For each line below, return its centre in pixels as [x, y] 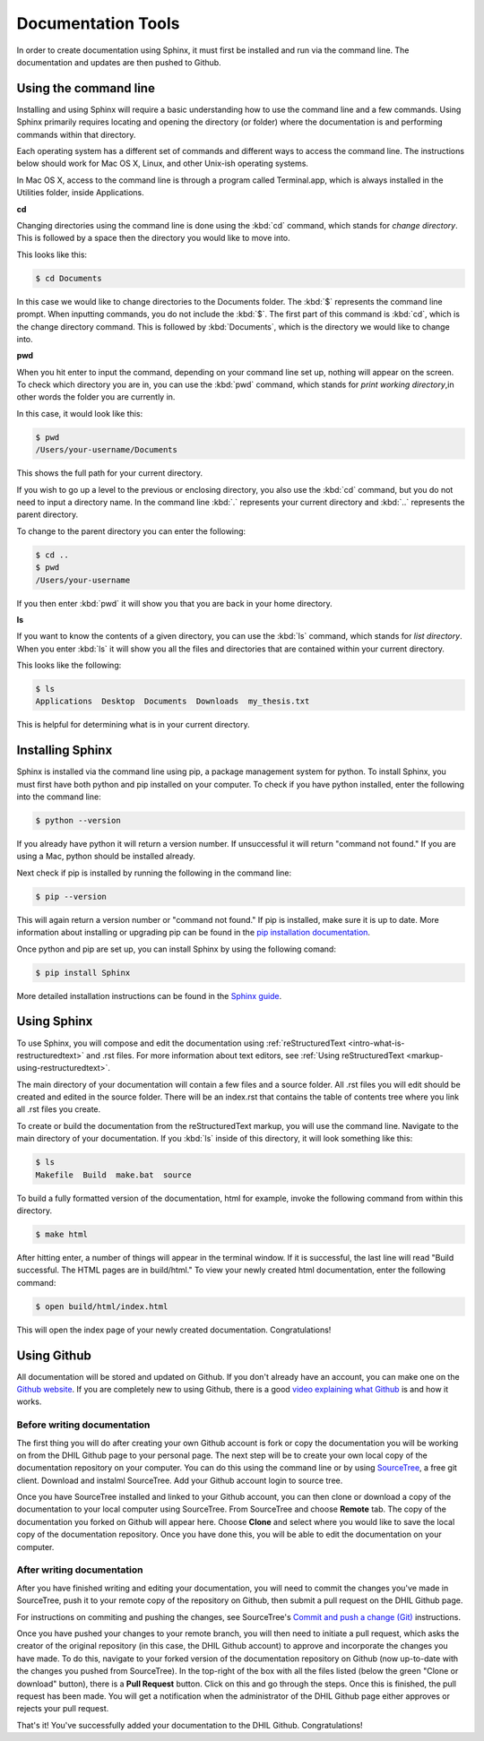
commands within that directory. [76, 134]
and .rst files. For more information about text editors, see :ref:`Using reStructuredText [246, 1055]
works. [29, 1401]
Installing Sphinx [65, 750]
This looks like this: [52, 254]
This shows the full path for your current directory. [110, 473]
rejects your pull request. [63, 1709]
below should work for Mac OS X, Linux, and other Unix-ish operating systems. [163, 164]
